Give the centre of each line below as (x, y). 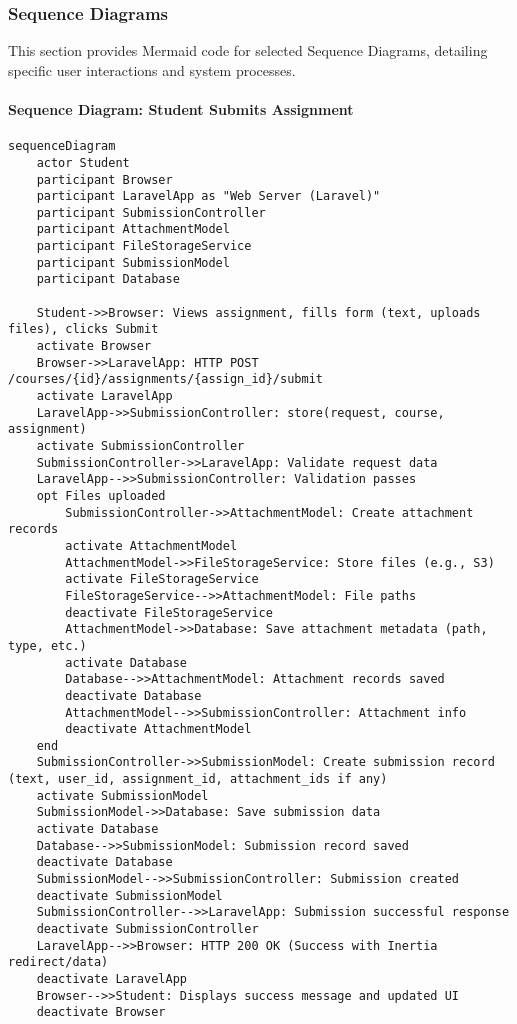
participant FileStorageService (144, 246)
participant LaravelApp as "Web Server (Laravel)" (208, 196)
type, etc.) (47, 645)
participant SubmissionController (151, 212)
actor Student (83, 162)
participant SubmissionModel (133, 262)
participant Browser (104, 179)
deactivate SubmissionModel (129, 895)
